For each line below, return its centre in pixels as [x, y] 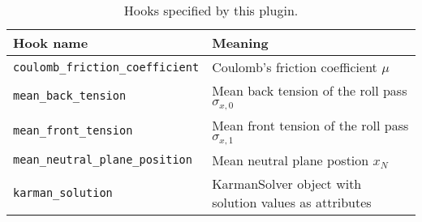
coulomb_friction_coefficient [106, 67]
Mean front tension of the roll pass [310, 125]
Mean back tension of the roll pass [310, 90]
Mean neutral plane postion [291, 160]
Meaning [240, 43]
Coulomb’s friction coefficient [295, 67]
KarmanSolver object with [287, 183]
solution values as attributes [292, 202]
